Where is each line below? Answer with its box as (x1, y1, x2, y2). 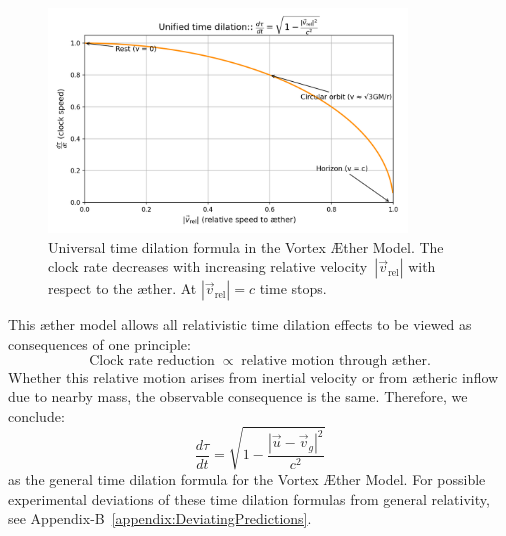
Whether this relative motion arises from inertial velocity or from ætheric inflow (8, 366, 499, 387)
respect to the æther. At (48, 278, 197, 299)
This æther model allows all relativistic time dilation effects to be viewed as (8, 314, 472, 335)
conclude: (8, 405, 65, 426)
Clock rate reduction (89, 353, 215, 368)
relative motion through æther (241, 353, 427, 368)
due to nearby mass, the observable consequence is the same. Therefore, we (8, 386, 468, 407)
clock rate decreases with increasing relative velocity (48, 256, 368, 277)
